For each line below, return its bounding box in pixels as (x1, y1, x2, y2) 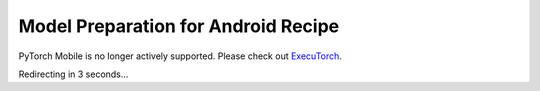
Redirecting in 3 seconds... (18, 68, 129, 80)
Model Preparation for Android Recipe (18, 15, 340, 37)
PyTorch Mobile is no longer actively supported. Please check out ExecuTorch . (18, 50, 342, 62)
